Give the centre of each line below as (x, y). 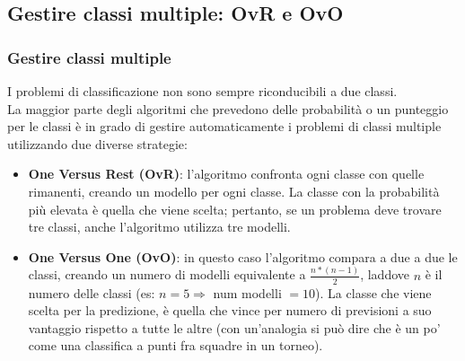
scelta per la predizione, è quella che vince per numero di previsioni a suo (230, 310)
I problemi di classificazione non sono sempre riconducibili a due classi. (202, 91)
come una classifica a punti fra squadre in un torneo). (175, 345)
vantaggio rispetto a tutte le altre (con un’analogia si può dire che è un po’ (234, 327)
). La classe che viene (373, 292)
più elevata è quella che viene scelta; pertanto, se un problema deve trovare (235, 209)
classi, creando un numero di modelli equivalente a (167, 274)
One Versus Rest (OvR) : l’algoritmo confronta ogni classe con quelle (226, 174)
